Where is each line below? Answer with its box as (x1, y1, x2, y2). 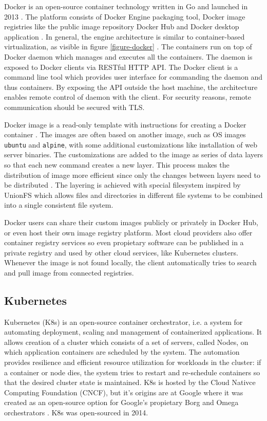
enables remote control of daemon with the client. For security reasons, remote (4, 91, 251, 102)
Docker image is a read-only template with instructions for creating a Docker (4, 119, 246, 130)
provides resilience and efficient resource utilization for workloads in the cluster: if (4, 357, 261, 368)
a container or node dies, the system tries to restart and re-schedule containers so (4, 367, 260, 377)
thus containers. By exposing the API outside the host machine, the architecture (4, 81, 258, 92)
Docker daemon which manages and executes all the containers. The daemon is (4, 51, 253, 62)
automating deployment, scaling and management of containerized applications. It (4, 326, 262, 337)
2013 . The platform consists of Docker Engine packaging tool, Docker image (4, 11, 245, 22)
